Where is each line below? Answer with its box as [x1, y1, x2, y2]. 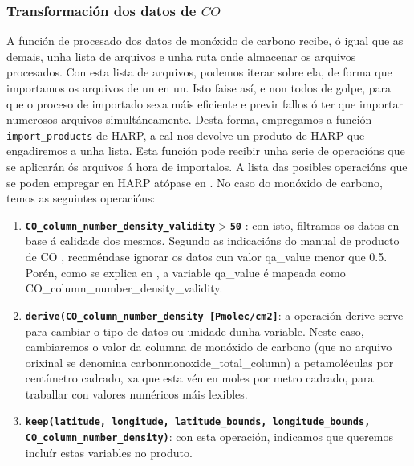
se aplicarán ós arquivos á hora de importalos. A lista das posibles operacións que [6, 158, 408, 175]
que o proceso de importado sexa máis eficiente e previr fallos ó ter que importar [6, 95, 404, 112]
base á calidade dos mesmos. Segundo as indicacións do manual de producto [25, 232, 400, 249]
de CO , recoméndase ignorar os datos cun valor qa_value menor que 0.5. [25, 248, 388, 265]
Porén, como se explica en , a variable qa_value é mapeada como [25, 264, 346, 280]
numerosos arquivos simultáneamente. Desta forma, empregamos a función [6, 111, 372, 128]
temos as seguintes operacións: [6, 190, 156, 206]
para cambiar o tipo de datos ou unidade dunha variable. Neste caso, [25, 322, 364, 339]
